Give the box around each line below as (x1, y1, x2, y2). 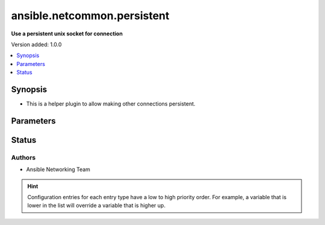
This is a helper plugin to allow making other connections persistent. (26, 100, 196, 107)
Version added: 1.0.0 (11, 41, 62, 48)
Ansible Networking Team (26, 166, 90, 173)
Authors (11, 153, 36, 161)
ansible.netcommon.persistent (11, 9, 170, 22)
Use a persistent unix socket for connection (11, 30, 123, 37)
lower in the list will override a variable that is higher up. (27, 202, 166, 209)
